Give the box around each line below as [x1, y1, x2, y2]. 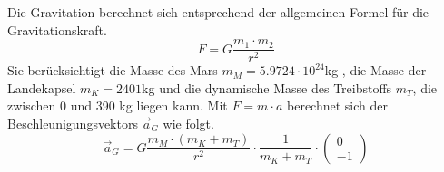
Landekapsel [7, 78, 76, 97]
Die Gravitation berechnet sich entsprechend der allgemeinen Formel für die [7, 3, 429, 21]
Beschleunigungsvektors [7, 114, 138, 133]
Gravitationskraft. [7, 20, 107, 39]
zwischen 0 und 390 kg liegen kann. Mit [7, 96, 228, 115]
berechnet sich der [287, 96, 388, 115]
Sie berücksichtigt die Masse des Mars [7, 61, 218, 80]
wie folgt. [163, 114, 214, 133]
